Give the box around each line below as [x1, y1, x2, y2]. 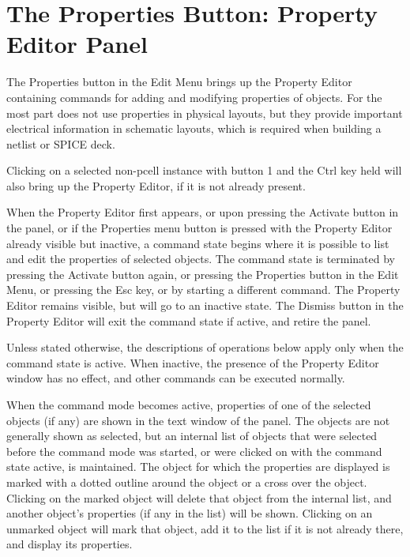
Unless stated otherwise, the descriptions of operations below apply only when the [6, 339, 404, 356]
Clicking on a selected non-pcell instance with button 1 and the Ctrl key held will [6, 162, 402, 179]
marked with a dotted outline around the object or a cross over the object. [6, 473, 367, 490]
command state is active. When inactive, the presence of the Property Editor [6, 354, 379, 371]
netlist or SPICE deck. [6, 135, 115, 152]
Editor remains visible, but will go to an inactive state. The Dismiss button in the [6, 297, 404, 314]
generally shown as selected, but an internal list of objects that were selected [6, 427, 378, 444]
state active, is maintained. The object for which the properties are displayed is [6, 458, 390, 475]
